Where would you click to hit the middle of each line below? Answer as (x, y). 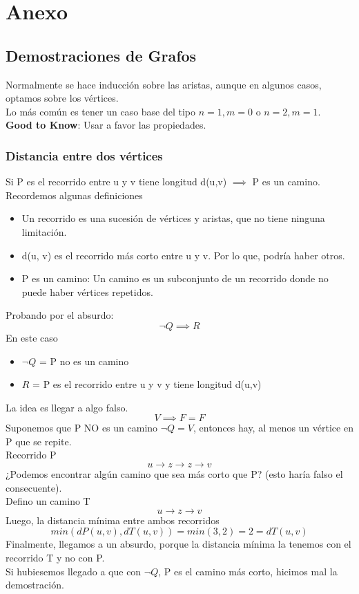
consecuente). (34, 487)
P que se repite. (39, 441)
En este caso (32, 337)
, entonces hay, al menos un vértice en (273, 428)
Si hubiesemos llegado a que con (74, 571)
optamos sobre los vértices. (62, 98)
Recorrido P (31, 455)
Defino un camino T (48, 501)
